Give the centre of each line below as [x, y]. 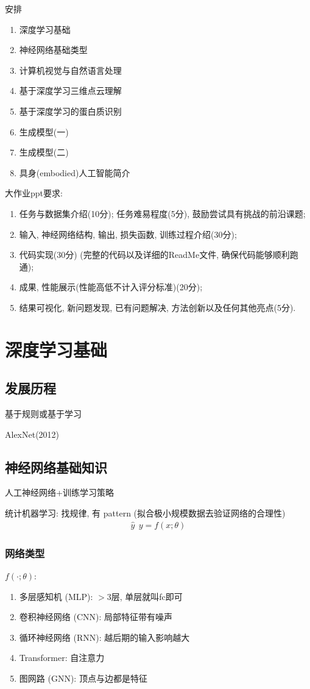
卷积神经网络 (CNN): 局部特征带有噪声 [96, 617]
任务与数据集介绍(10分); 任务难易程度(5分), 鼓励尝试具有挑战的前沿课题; [162, 213]
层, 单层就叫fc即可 [147, 596]
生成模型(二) [44, 152]
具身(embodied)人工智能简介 [75, 172]
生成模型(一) [44, 131]
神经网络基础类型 [53, 50]
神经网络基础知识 [56, 467]
